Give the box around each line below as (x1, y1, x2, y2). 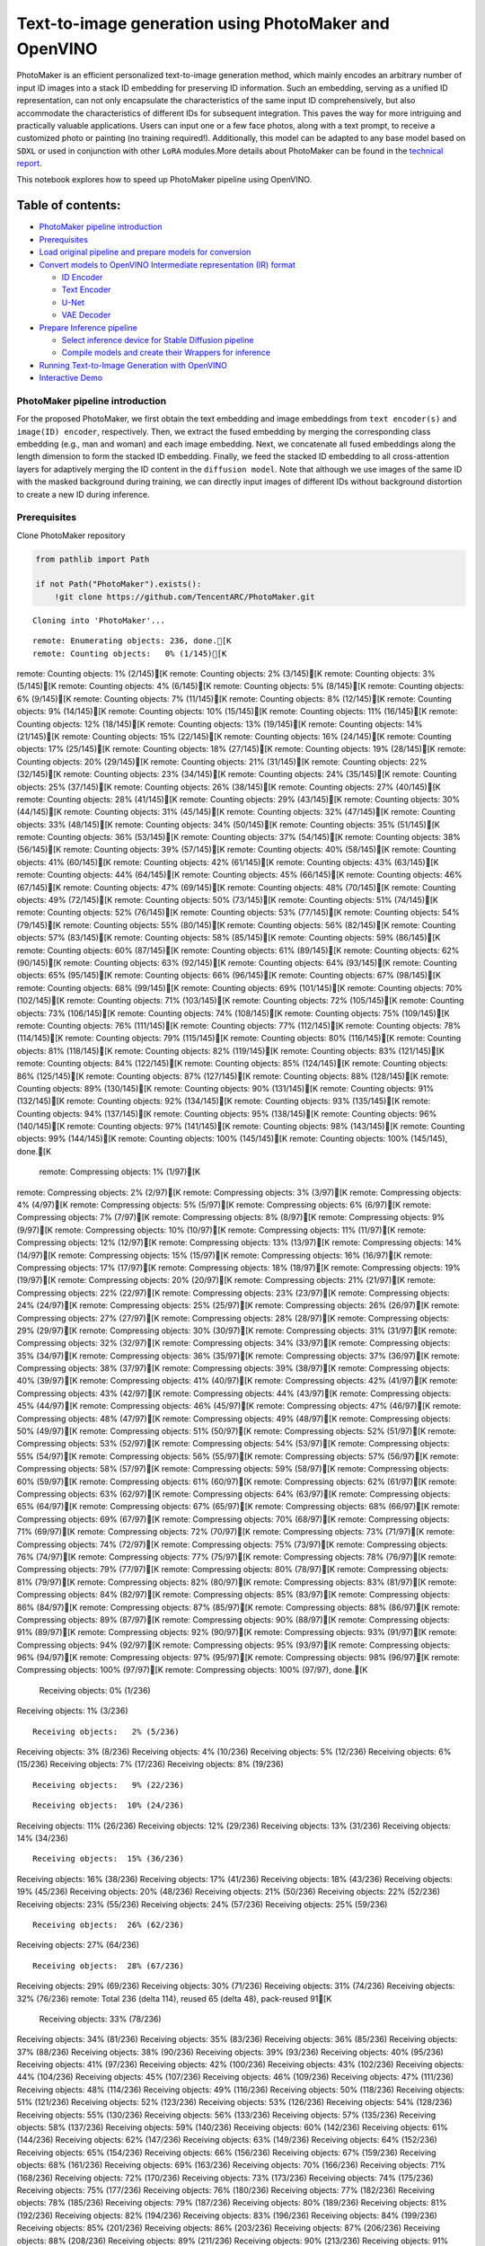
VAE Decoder (61, 310, 111, 321)
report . (16, 158, 42, 169)
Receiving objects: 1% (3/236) (16, 1705, 129, 1716)
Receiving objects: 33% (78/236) (39, 2013, 162, 2024)
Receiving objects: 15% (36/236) (32, 1853, 184, 1864)
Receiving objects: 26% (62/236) (32, 1919, 184, 1930)
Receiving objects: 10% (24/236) (32, 1800, 184, 1810)
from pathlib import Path (35, 553, 150, 564)
